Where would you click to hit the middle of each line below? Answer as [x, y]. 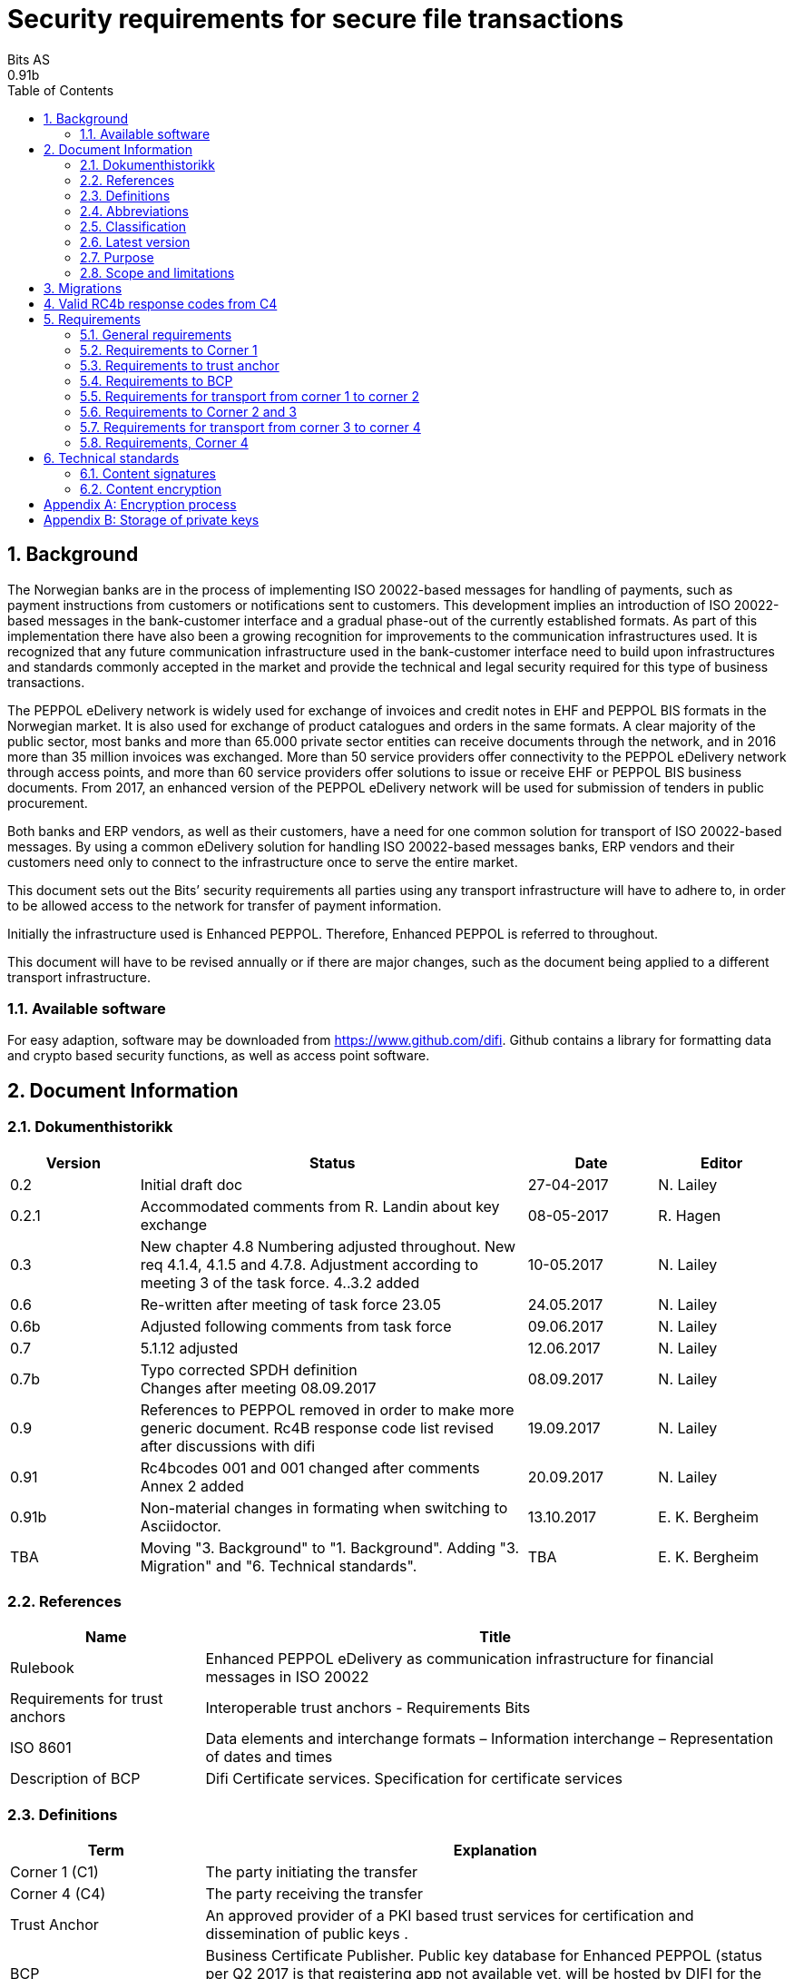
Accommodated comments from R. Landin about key [320, 1206]
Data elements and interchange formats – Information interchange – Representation [490, 1739]
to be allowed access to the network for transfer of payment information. [225, 905]
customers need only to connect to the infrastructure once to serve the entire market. [263, 862]
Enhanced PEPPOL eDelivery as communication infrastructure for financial [460, 1659]
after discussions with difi [228, 1446]
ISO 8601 [41, 1748]
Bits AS [29, 59]
